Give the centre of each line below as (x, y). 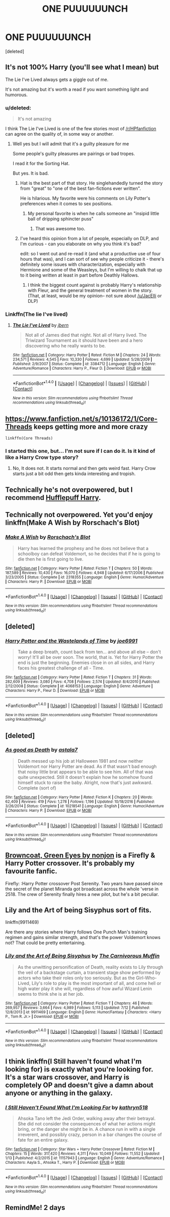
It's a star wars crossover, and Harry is (67, 1077)
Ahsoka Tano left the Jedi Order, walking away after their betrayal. (87, 1118)
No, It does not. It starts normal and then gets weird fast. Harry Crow (84, 468)
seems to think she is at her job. (51, 994)
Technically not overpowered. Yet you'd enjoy (79, 515)
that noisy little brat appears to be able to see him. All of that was (85, 772)
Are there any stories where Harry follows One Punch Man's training (76, 932)
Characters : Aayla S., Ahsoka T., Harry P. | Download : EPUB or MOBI (65, 1163)
